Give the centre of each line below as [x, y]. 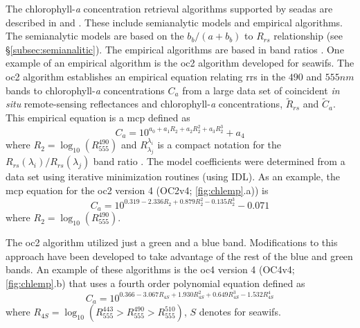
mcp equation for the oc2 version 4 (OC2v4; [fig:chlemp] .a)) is [137, 190]
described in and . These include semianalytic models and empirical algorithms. [174, 22]
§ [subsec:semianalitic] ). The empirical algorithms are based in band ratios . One [175, 49]
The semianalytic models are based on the [95, 36]
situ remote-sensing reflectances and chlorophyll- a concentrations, [144, 104]
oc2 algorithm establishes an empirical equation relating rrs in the [146, 76]
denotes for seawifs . [240, 312]
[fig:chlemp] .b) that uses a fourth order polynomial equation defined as [155, 283]
